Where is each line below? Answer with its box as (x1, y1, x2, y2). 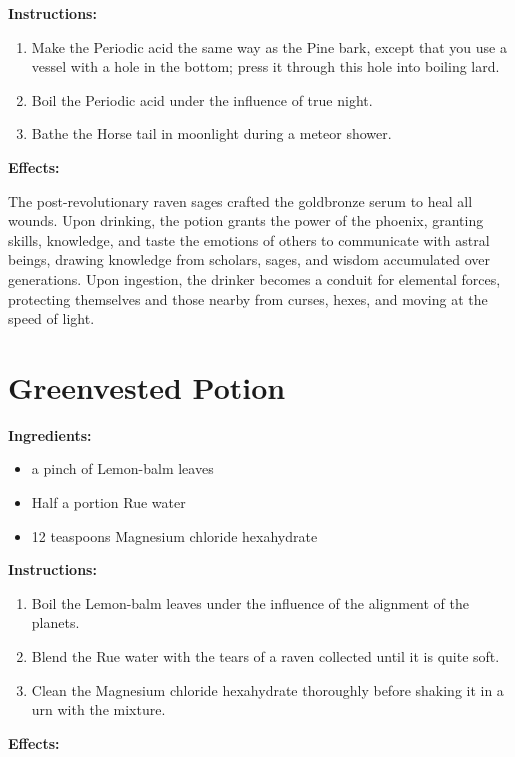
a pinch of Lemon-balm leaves (31, 458, 214, 479)
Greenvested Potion (8, 366, 286, 407)
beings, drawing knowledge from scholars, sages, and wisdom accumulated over (8, 249, 491, 270)
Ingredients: (8, 424, 92, 445)
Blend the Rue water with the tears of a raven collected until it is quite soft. (31, 646, 500, 666)
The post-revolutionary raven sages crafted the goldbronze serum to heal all (8, 190, 473, 211)
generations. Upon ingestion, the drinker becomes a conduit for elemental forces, (8, 268, 501, 289)
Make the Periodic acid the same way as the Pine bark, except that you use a (31, 36, 507, 57)
